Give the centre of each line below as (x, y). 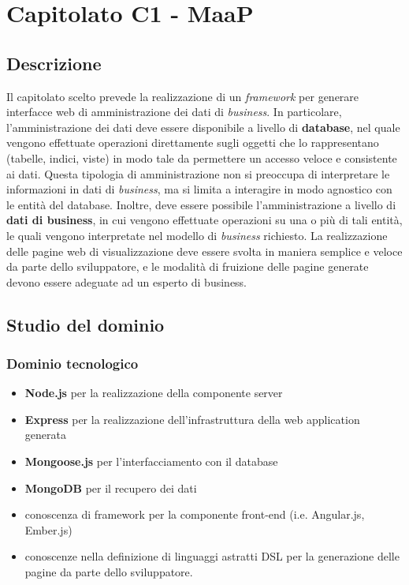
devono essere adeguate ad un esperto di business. (127, 281)
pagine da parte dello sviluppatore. (109, 572)
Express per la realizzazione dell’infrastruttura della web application (192, 419)
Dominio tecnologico (73, 363)
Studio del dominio (86, 324)
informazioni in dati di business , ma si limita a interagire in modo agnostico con (199, 189)
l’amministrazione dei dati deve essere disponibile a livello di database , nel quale (203, 127)
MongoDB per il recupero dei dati (111, 487)
